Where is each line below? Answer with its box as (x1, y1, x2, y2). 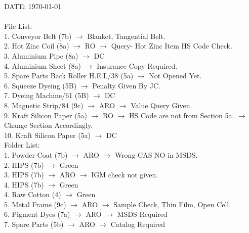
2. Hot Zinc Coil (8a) (4, 40, 69, 51)
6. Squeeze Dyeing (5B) (4, 80, 77, 90)
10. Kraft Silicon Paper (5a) (4, 129, 91, 140)
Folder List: (4, 139, 40, 150)
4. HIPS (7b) (4, 179, 44, 190)
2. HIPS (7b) (4, 159, 44, 170)
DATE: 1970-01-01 (4, 1, 62, 11)
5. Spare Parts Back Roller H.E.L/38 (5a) (4, 70, 134, 81)
